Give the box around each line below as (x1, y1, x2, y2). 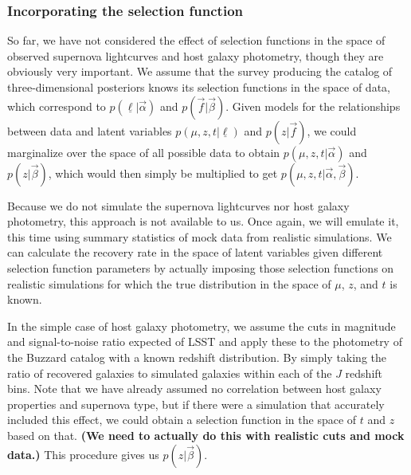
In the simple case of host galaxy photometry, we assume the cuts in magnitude (7, 317, 396, 334)
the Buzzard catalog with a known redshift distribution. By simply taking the (7, 348, 386, 365)
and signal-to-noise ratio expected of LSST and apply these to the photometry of (7, 333, 402, 350)
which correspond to (7, 97, 106, 114)
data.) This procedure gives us (7, 446, 159, 462)
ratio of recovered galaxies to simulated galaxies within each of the (7, 364, 332, 381)
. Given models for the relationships (225, 97, 401, 114)
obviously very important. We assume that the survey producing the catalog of (7, 63, 393, 80)
